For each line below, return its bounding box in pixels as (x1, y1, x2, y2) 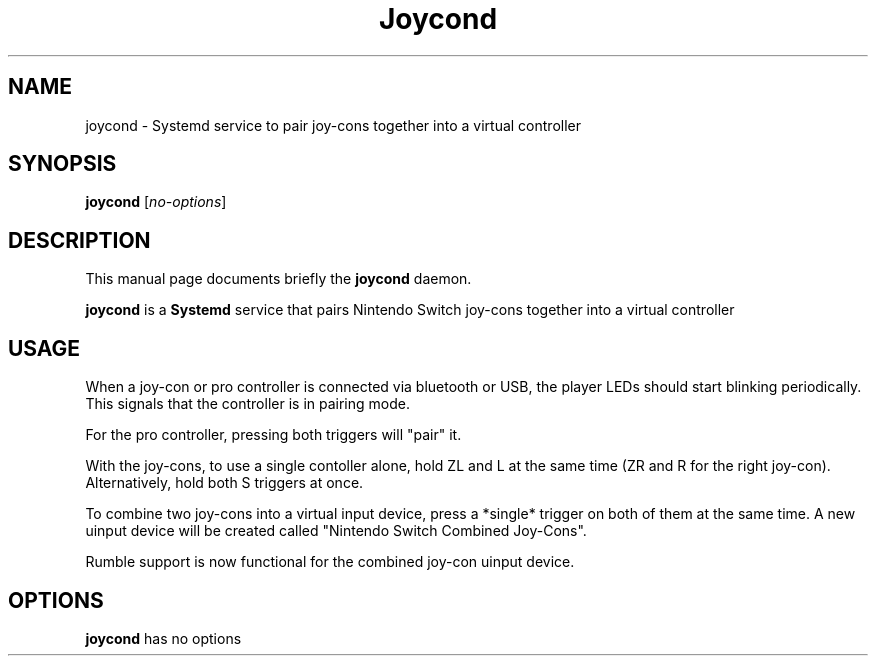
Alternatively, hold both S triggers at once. (85, 474, 364, 492)
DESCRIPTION (8, 227, 151, 253)
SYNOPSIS (8, 151, 117, 177)
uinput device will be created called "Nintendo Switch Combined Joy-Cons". (85, 522, 587, 540)
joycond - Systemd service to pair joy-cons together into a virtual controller (85, 116, 582, 134)
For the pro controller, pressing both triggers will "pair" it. (85, 426, 462, 444)
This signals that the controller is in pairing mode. (85, 395, 410, 413)
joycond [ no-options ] (85, 193, 227, 211)
